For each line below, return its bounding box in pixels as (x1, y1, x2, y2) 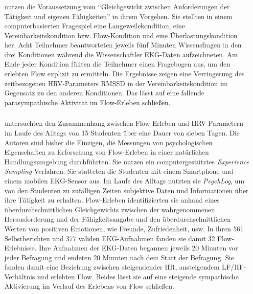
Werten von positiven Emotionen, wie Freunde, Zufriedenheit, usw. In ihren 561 (4, 223, 244, 233)
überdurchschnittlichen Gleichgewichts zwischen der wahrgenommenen (4, 204, 215, 214)
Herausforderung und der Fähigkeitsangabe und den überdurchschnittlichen (4, 214, 231, 224)
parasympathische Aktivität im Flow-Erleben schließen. (4, 97, 171, 107)
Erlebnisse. (4, 243, 37, 253)
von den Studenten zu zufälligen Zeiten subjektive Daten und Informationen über (4, 185, 249, 195)
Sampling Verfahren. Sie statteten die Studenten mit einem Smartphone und (4, 166, 233, 176)
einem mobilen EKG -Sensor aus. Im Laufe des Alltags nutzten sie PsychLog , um (4, 175, 245, 185)
